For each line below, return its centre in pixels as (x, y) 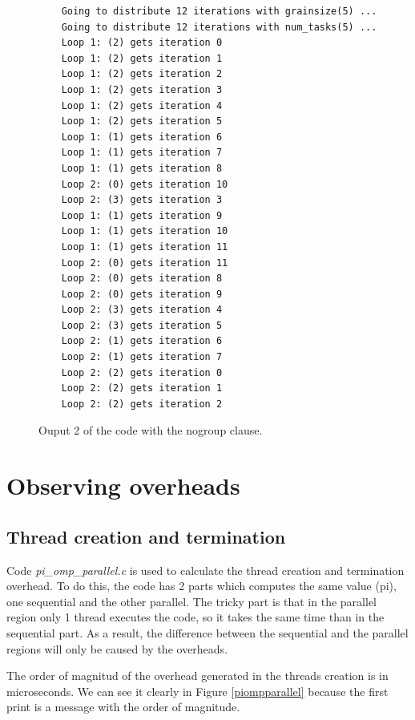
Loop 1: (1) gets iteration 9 (142, 215)
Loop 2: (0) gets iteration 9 (142, 294)
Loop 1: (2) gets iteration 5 (142, 121)
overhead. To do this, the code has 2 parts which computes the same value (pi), (201, 586)
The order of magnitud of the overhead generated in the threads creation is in (197, 676)
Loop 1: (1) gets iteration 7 (142, 153)
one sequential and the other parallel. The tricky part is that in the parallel (191, 601)
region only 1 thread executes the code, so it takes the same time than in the (195, 617)
